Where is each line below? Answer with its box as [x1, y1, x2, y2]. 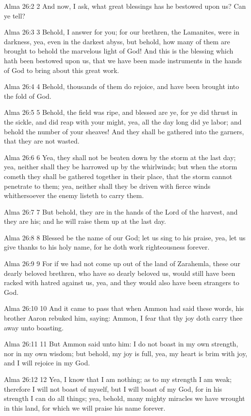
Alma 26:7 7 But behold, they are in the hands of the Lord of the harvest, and [4, 206, 238, 217]
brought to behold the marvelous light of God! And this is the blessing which [4, 46, 234, 56]
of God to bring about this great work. [4, 65, 119, 75]
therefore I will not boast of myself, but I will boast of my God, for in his [4, 383, 222, 394]
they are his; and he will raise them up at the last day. [4, 216, 166, 226]
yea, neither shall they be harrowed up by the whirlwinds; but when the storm [4, 162, 237, 172]
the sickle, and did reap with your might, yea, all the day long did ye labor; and [4, 116, 242, 127]
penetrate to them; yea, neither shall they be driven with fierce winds [4, 181, 211, 191]
